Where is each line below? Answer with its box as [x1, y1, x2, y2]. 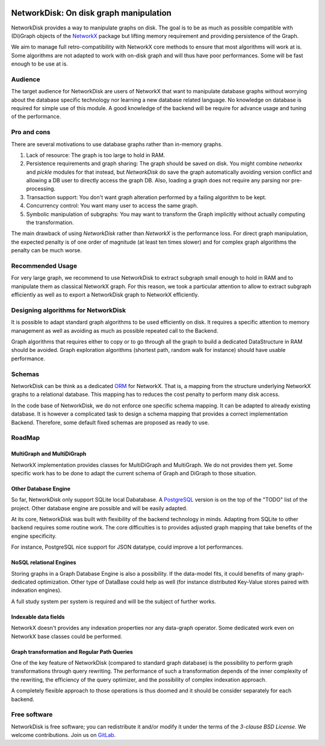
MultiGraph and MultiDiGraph [11, 450, 87, 457]
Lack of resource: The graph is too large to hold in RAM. [26, 151, 166, 159]
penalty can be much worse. [11, 247, 82, 254]
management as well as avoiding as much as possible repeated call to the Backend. [11, 327, 218, 334]
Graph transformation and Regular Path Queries [11, 648, 134, 655]
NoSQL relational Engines [11, 559, 76, 566]
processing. [26, 185, 56, 193]
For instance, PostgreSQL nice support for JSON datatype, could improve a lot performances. [11, 543, 244, 550]
